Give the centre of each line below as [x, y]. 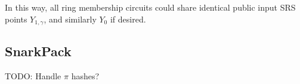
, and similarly [70, 19]
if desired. [128, 19]
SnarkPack [38, 51]
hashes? [85, 76]
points [16, 19]
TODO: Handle [33, 76]
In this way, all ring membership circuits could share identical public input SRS [150, 7]
